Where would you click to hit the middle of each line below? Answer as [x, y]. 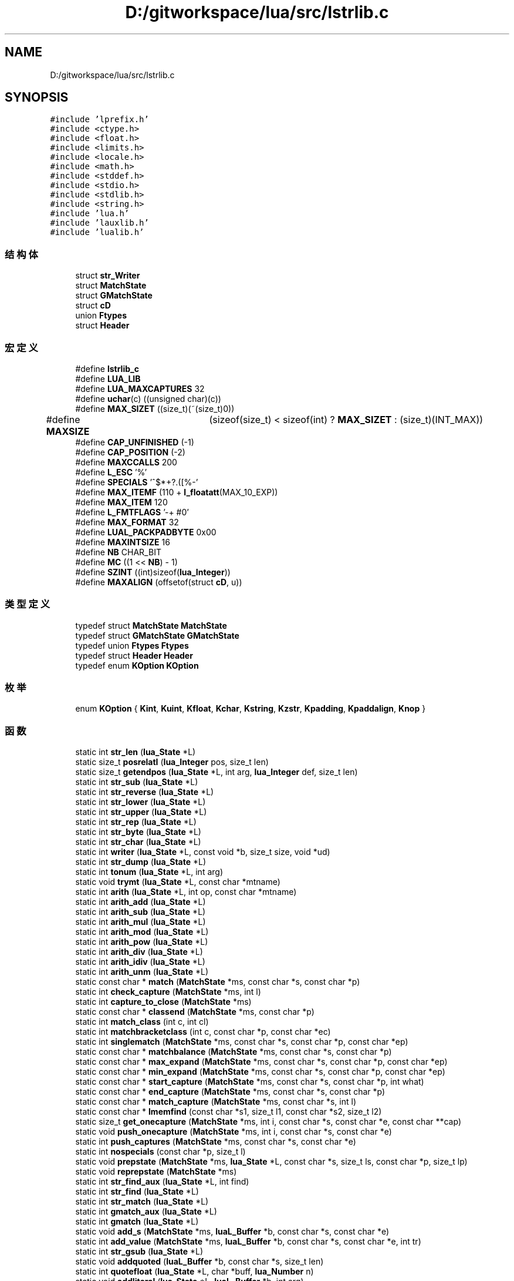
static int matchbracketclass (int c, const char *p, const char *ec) [203, 1032]
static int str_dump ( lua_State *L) [141, 862]
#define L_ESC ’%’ [111, 472]
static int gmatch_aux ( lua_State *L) [146, 1212]
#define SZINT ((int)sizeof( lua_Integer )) [153, 572]
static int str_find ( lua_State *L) [137, 1192]
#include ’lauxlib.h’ [99, 223]
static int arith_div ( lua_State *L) [139, 952]
